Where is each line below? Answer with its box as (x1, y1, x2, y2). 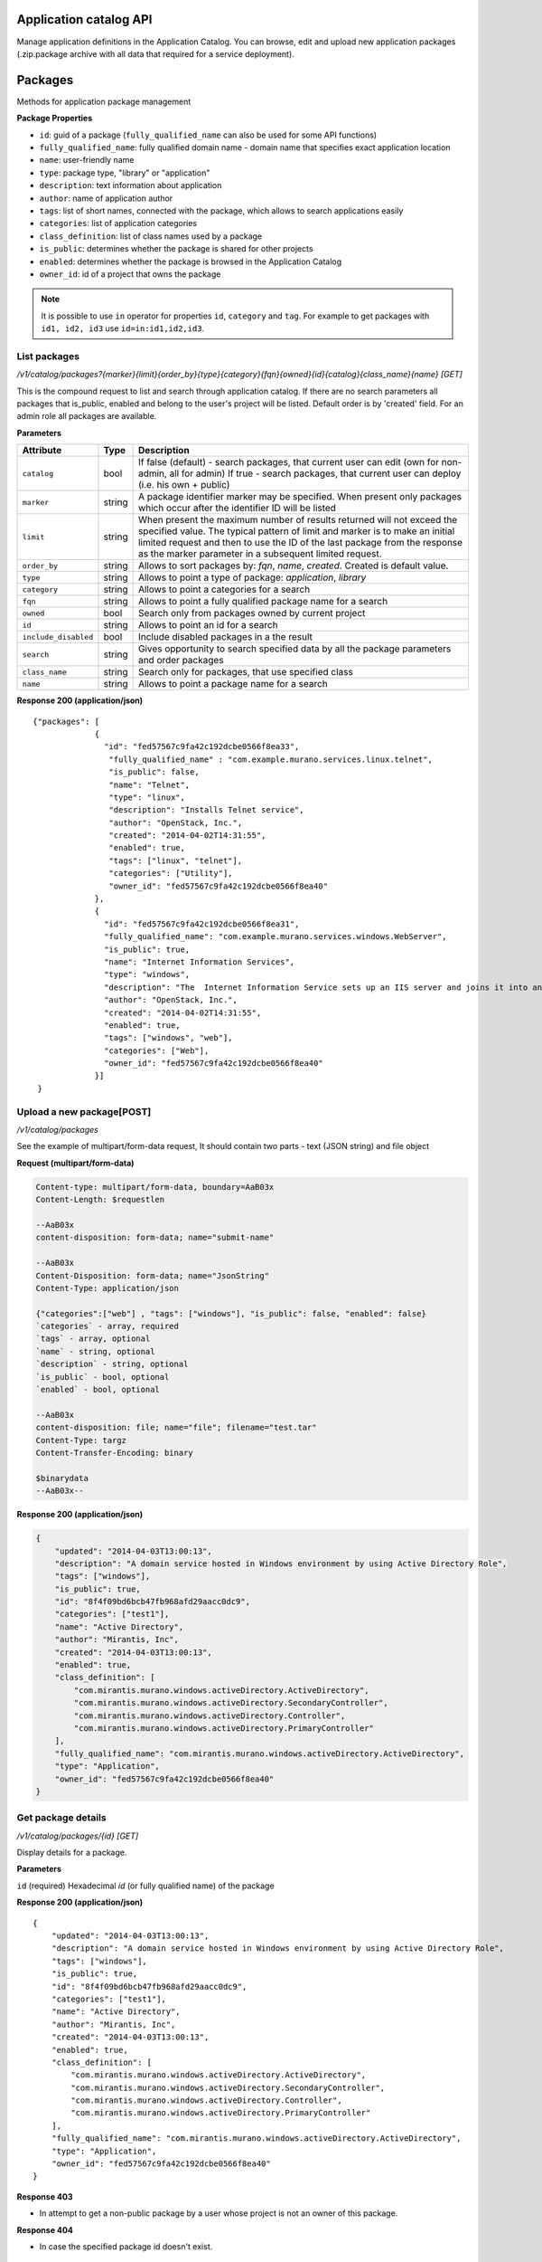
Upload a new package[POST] (16, 1105, 152, 1117)
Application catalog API (16, 12, 153, 27)
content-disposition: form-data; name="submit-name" (35, 1232, 275, 1243)
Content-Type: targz (35, 1435, 126, 1445)
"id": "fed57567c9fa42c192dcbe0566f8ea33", (104, 742, 300, 752)
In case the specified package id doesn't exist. (39, 2241, 213, 2252)
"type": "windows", (104, 969, 191, 980)
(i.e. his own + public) (137, 479, 230, 491)
